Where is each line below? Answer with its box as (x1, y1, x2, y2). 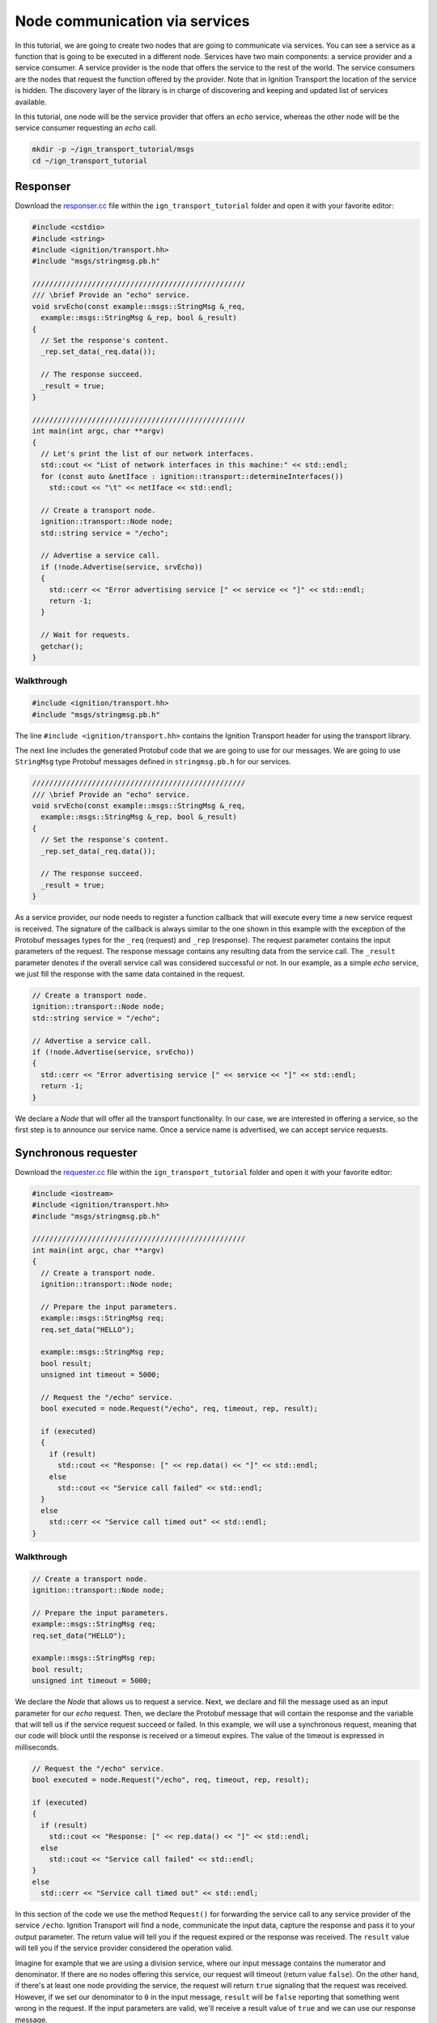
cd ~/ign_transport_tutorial (32, 156, 148, 165)
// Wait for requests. (40, 630, 131, 639)
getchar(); (40, 642, 84, 651)
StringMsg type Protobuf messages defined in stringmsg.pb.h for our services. (15, 757, 291, 766)
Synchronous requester (15, 1146, 138, 1160)
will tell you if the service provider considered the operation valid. (15, 1943, 234, 1953)
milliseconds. (15, 1742, 60, 1752)
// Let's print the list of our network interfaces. (40, 449, 254, 458)
